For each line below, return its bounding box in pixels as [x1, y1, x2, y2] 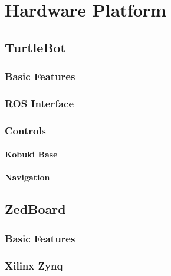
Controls [5, 123, 47, 137]
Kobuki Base [5, 148, 58, 160]
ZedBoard [5, 200, 66, 218]
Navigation [5, 171, 50, 183]
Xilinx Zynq [5, 258, 63, 272]
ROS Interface [5, 96, 74, 110]
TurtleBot [5, 38, 66, 56]
